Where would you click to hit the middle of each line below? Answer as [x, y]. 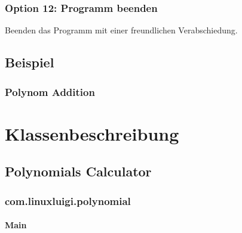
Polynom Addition [50, 91]
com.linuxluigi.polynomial [68, 201]
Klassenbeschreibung [92, 133]
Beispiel [30, 62]
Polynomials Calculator [78, 171]
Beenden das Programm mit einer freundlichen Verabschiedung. [121, 30]
